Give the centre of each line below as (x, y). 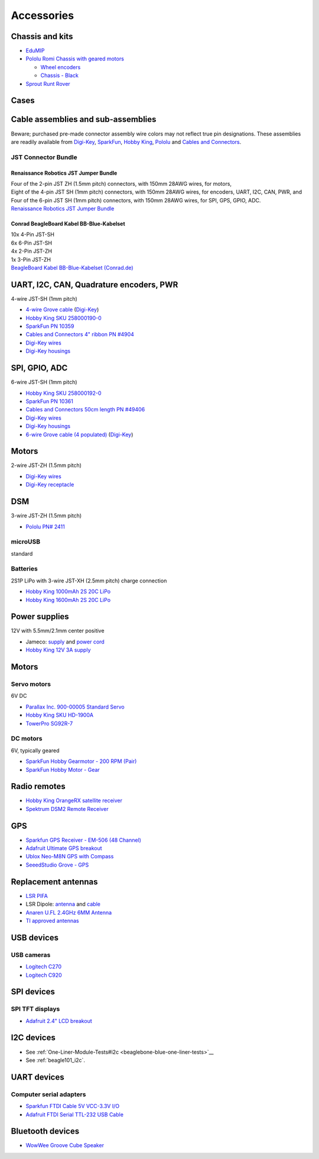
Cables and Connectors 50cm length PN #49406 (85, 410)
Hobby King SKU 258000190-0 (64, 318)
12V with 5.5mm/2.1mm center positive (58, 631)
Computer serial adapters (48, 1094)
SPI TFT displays (35, 1009)
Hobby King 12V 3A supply (58, 650)
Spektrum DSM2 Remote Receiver (67, 809)
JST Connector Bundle (44, 157)
